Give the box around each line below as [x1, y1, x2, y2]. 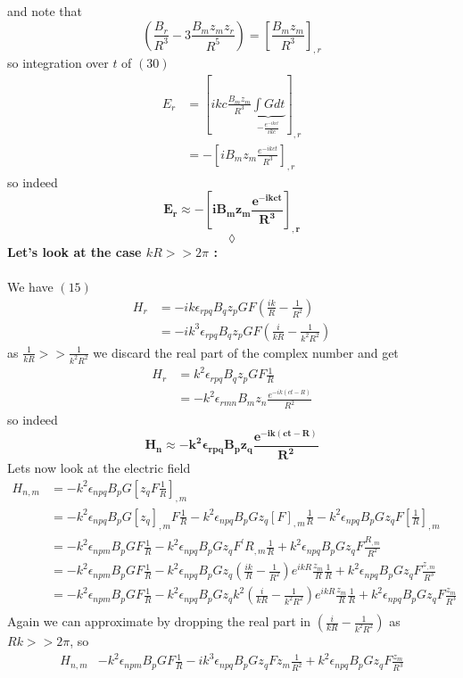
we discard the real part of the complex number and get [93, 343, 399, 361]
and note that [7, 2, 83, 20]
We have [7, 277, 54, 296]
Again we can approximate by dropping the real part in [7, 612, 311, 631]
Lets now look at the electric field [7, 459, 191, 477]
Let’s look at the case [7, 242, 142, 260]
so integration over [7, 54, 109, 72]
